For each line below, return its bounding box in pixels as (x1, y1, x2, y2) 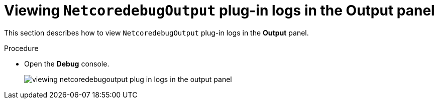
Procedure (4, 43, 39, 52)
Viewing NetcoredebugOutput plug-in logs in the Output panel (4, 2, 435, 19)
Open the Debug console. (24, 59, 110, 68)
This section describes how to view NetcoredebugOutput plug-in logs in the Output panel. (4, 28, 309, 37)
